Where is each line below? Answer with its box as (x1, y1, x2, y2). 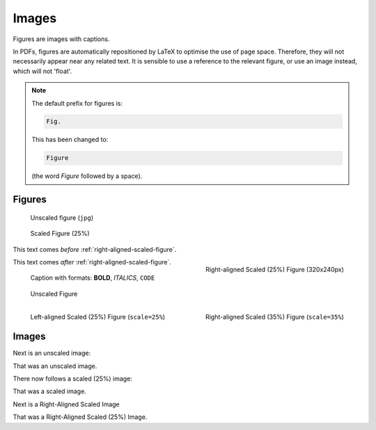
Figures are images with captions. (13, 35, 110, 43)
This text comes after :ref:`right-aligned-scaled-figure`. (13, 258, 172, 266)
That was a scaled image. (13, 387, 86, 396)
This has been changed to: (31, 136, 109, 144)
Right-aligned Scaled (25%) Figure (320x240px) (205, 265, 344, 273)
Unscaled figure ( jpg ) (30, 213, 94, 222)
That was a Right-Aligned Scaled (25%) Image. (13, 413, 148, 421)
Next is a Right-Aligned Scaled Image (13, 400, 120, 408)
